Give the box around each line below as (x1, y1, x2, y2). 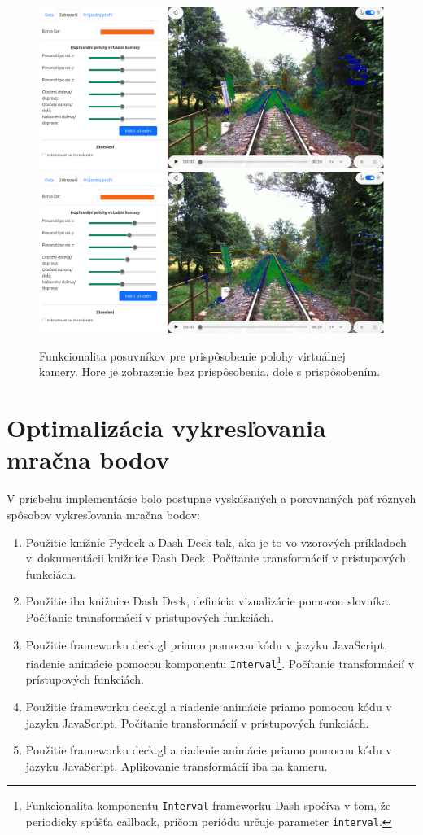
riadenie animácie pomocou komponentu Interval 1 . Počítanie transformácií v (25, 653, 415, 671)
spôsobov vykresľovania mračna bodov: (7, 505, 200, 522)
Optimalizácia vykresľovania (7, 411, 326, 444)
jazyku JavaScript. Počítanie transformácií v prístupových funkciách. (25, 714, 369, 731)
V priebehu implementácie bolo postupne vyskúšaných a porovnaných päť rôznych (7, 490, 416, 507)
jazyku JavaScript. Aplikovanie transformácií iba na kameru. (25, 757, 328, 774)
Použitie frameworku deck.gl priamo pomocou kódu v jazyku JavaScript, (25, 636, 388, 653)
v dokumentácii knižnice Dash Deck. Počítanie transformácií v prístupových (25, 549, 407, 566)
